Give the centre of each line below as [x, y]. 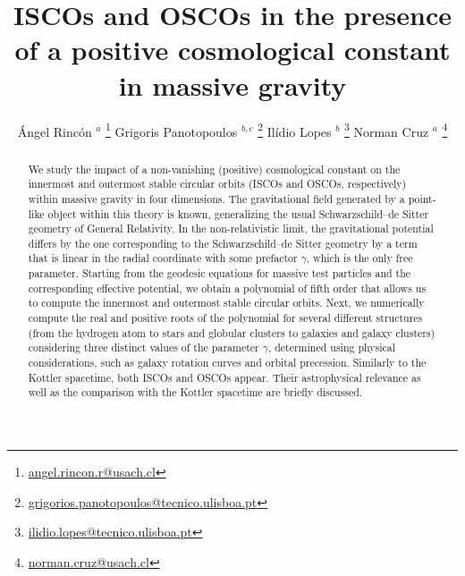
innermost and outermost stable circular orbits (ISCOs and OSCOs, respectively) [217, 184]
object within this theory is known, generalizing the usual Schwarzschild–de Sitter [238, 213]
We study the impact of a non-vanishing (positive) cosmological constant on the [214, 169]
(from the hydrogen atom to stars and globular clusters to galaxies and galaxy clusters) [232, 332]
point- [422, 198]
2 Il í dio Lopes [295, 130]
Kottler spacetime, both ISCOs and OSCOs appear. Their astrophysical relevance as [224, 377]
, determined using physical [332, 347]
